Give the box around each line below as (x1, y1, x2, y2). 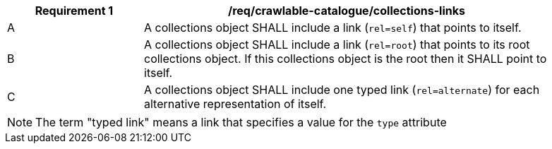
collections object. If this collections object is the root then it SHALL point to (144, 52, 547, 66)
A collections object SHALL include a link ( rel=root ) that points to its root (144, 37, 530, 52)
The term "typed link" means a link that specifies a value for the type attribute (35, 115, 447, 129)
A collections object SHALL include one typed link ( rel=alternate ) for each (144, 83, 540, 97)
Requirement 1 (35, 4, 114, 18)
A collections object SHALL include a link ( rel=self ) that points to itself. (144, 20, 522, 35)
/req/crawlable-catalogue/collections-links (227, 4, 465, 18)
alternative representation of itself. (144, 97, 327, 111)
